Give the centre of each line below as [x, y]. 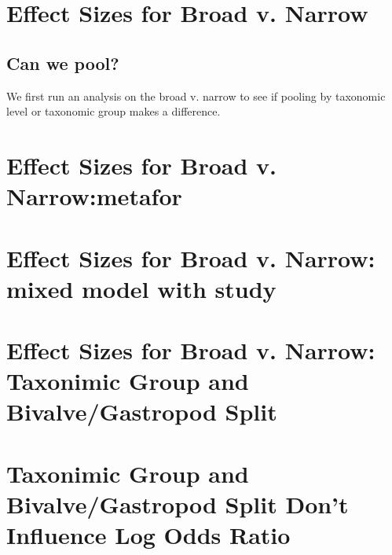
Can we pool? [63, 62]
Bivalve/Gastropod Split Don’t [178, 504]
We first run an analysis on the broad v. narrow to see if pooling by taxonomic [196, 96]
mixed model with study [141, 288]
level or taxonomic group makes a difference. [114, 111]
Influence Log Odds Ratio [148, 535]
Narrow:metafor [94, 196]
